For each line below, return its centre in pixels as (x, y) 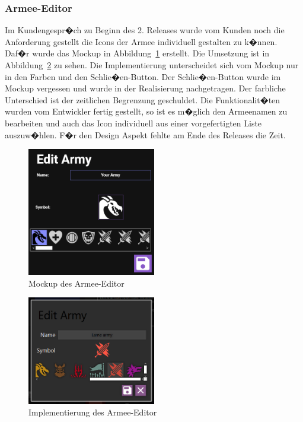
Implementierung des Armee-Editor (93, 412)
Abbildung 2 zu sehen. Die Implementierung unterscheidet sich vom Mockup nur (152, 65)
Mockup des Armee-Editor (76, 283)
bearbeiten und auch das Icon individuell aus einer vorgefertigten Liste (133, 123)
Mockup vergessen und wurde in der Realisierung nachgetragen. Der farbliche (145, 88)
